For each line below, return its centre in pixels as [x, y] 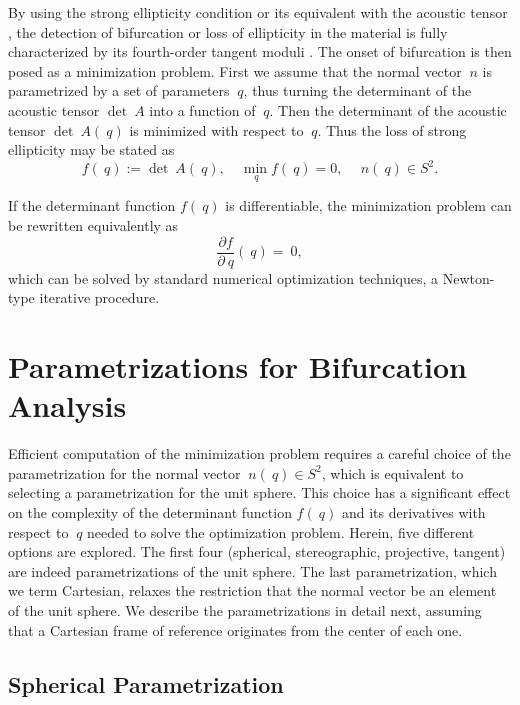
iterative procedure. [99, 297]
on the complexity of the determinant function [150, 512]
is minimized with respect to [216, 129]
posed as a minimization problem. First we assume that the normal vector [235, 70]
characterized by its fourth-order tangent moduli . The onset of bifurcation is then [260, 51]
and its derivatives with [413, 512]
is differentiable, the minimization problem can [368, 205]
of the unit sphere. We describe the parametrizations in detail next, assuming [245, 609]
